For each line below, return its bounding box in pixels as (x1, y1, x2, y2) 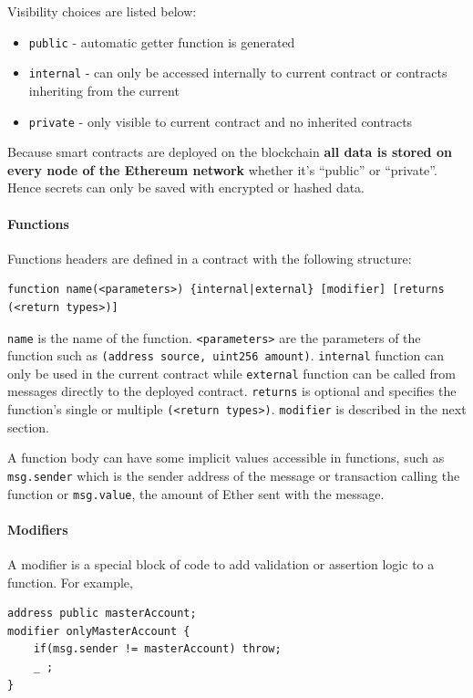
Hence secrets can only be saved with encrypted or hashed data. (7, 178, 365, 197)
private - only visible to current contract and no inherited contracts (28, 111, 413, 130)
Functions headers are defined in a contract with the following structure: (7, 248, 412, 267)
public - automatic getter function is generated (28, 32, 295, 51)
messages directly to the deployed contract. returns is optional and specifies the (7, 381, 457, 401)
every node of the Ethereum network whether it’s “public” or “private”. (7, 160, 437, 179)
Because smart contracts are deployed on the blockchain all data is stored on (7, 142, 452, 161)
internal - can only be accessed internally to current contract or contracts (28, 63, 447, 82)
